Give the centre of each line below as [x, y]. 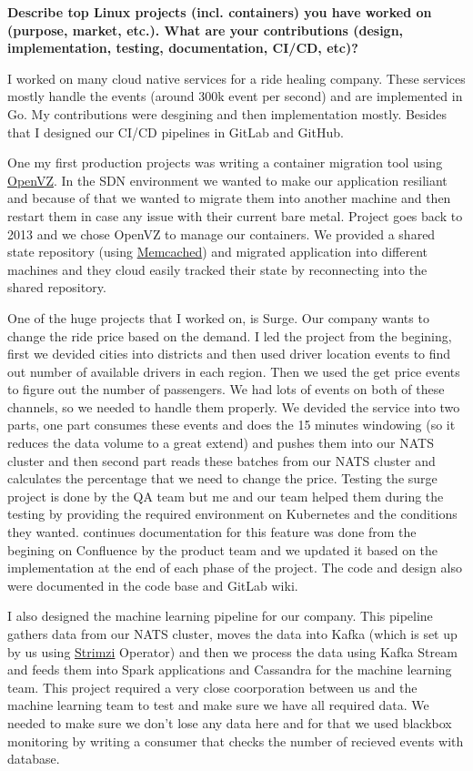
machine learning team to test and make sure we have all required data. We [218, 705]
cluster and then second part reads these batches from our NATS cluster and [221, 460]
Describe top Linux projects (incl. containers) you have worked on [220, 12]
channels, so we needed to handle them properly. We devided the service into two [234, 406]
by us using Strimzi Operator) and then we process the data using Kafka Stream [232, 651]
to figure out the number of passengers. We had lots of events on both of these [226, 389]
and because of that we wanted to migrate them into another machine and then [229, 198]
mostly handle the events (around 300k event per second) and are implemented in [235, 96]
